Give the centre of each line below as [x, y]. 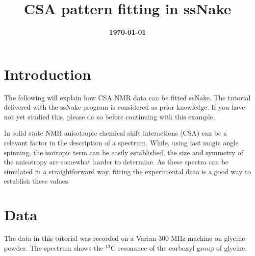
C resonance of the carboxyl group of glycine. [179, 247]
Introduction [48, 74]
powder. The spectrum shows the [54, 247]
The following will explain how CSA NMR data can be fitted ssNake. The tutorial [127, 97]
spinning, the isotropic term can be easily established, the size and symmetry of [124, 152]
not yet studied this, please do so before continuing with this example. [110, 116]
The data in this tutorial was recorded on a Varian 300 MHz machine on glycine [125, 238]
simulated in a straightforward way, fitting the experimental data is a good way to [127, 171]
